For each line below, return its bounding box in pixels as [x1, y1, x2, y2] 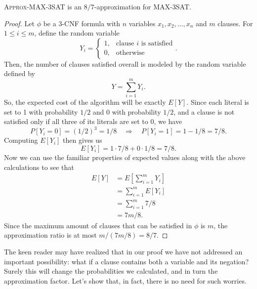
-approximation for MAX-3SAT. [94, 1, 191, 11]
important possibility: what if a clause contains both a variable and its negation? [4, 256, 249, 266]
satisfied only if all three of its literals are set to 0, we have [4, 116, 182, 126]
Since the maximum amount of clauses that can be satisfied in [4, 220, 192, 230]
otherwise [116, 49, 145, 57]
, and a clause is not [173, 106, 235, 117]
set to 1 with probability [4, 106, 78, 117]
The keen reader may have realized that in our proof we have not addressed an [4, 247, 243, 257]
